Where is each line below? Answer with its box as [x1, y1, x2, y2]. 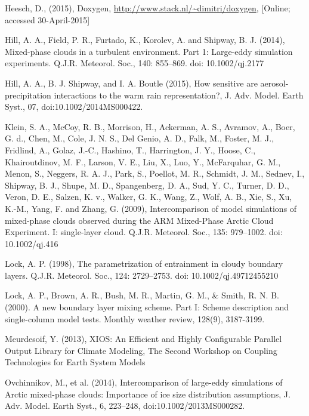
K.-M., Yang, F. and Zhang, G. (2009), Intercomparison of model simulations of [5, 202, 297, 214]
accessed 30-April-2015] [5, 13, 90, 26]
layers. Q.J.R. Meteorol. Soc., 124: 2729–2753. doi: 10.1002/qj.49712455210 [5, 269, 279, 281]
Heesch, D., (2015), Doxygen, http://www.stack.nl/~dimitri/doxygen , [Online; [5, 2, 291, 14]
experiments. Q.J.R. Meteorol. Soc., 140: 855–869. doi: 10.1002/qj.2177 [5, 57, 264, 69]
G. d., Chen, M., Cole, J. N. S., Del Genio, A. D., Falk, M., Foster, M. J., [5, 132, 274, 144]
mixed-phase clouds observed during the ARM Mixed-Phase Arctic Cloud [5, 214, 274, 226]
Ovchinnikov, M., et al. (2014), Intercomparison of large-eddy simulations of [5, 376, 283, 389]
